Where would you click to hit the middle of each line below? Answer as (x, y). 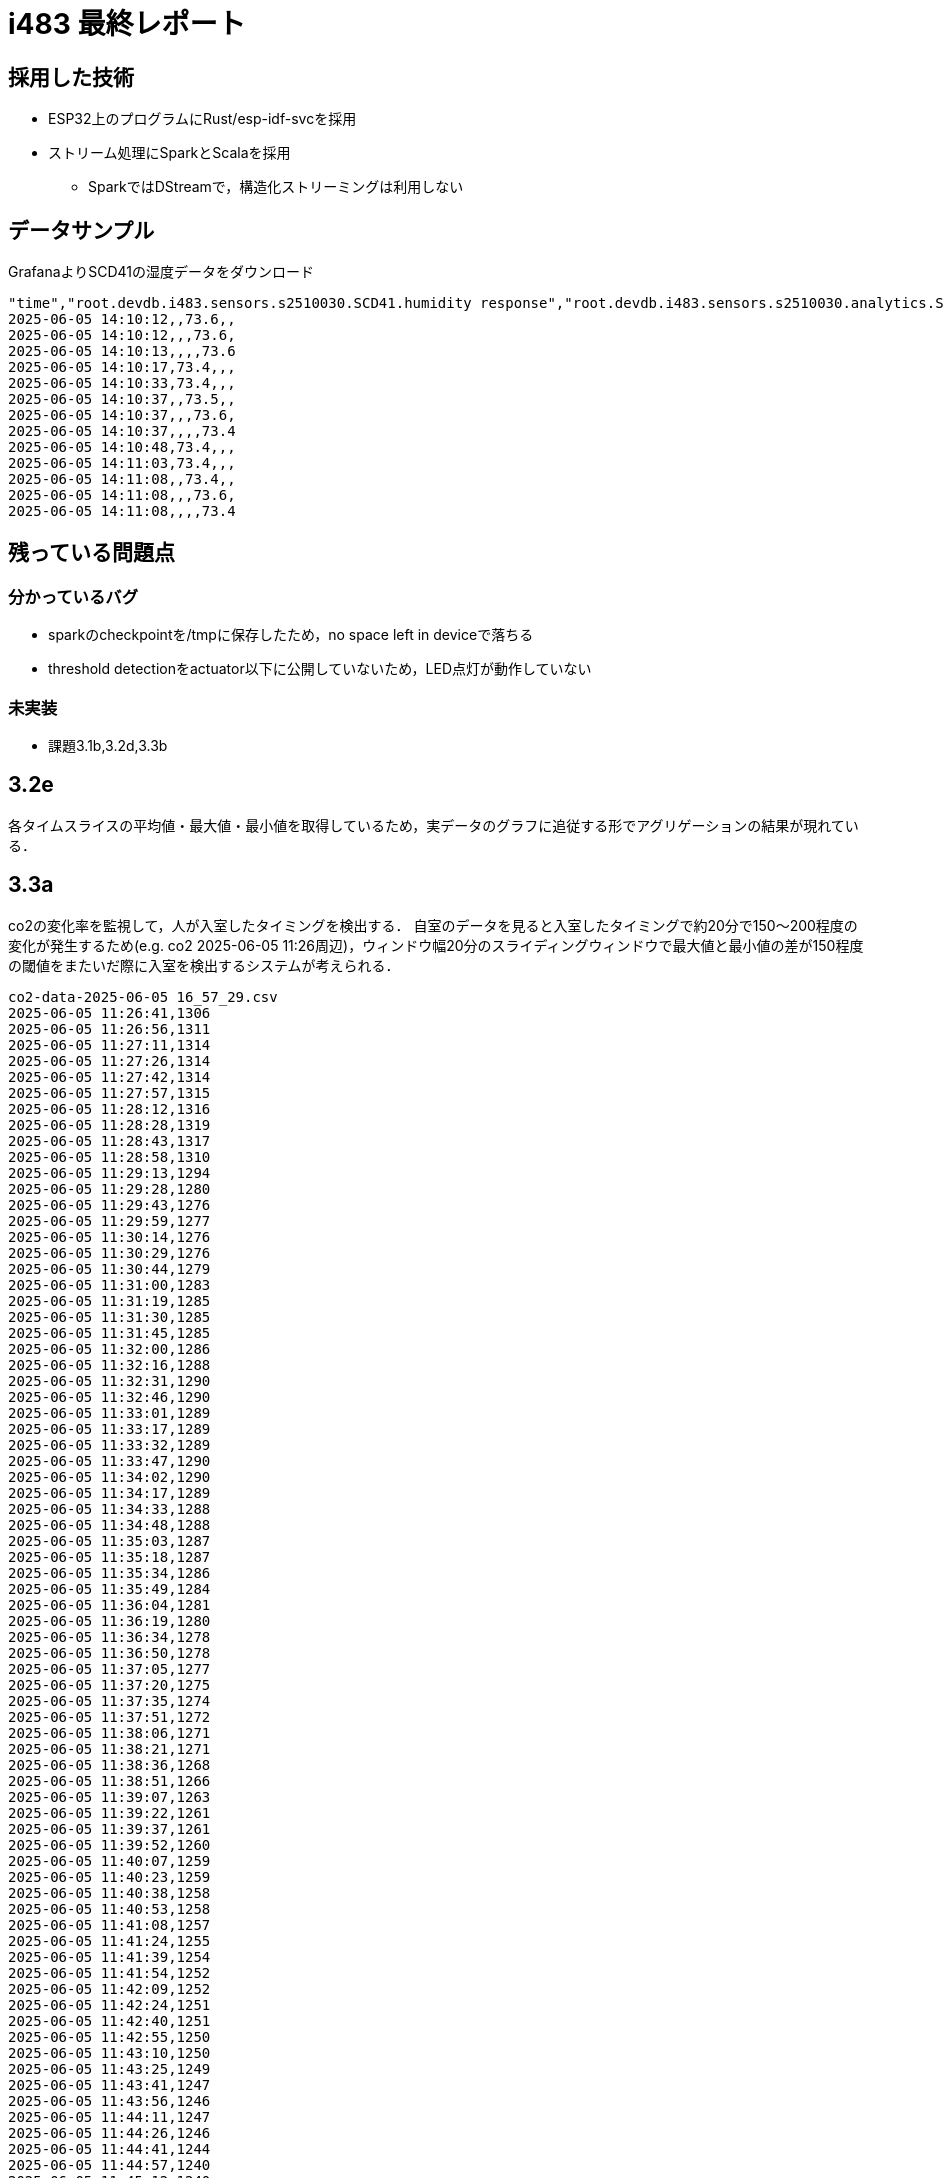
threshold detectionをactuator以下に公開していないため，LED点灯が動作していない (320, 669)
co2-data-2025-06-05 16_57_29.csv (143, 996)
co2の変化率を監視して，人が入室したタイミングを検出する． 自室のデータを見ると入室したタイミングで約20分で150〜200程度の (433, 925)
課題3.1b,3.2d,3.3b (108, 745)
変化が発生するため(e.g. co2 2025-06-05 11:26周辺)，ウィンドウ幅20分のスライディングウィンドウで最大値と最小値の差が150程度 (436, 945)
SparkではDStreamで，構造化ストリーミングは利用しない (276, 187)
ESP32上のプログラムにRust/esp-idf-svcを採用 (202, 119)
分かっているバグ (73, 596)
